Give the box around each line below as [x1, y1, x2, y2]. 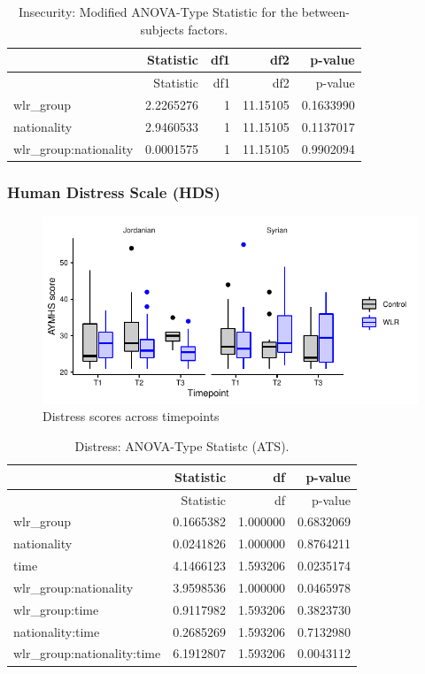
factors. [188, 19, 228, 38]
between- [301, 3, 350, 20]
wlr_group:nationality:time [13, 644, 161, 663]
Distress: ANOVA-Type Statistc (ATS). [74, 437, 290, 456]
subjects [140, 19, 184, 38]
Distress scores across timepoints [42, 407, 220, 425]
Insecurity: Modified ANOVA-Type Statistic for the [18, 3, 298, 20]
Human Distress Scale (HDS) [7, 180, 220, 203]
